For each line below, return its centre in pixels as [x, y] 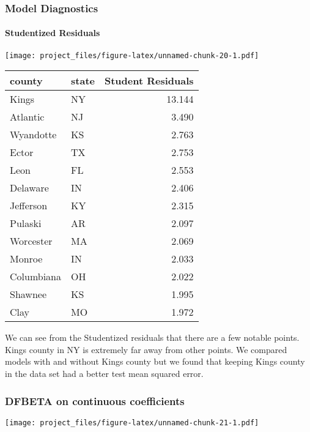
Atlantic [27, 117]
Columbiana [36, 277]
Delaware [29, 188]
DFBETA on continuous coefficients [95, 400]
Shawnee [28, 294]
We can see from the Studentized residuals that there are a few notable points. [152, 337]
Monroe [26, 259]
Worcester [31, 241]
